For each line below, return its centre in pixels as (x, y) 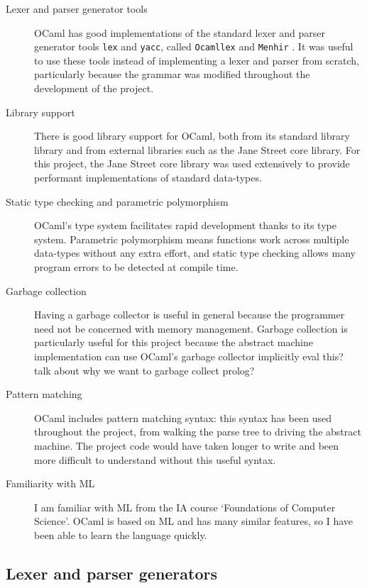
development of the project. (94, 88)
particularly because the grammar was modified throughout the (172, 74)
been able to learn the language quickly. (121, 534)
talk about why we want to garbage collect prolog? (144, 370)
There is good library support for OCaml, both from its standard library (192, 136)
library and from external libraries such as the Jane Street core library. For (197, 149)
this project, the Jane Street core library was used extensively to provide (192, 163)
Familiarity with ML (50, 483)
